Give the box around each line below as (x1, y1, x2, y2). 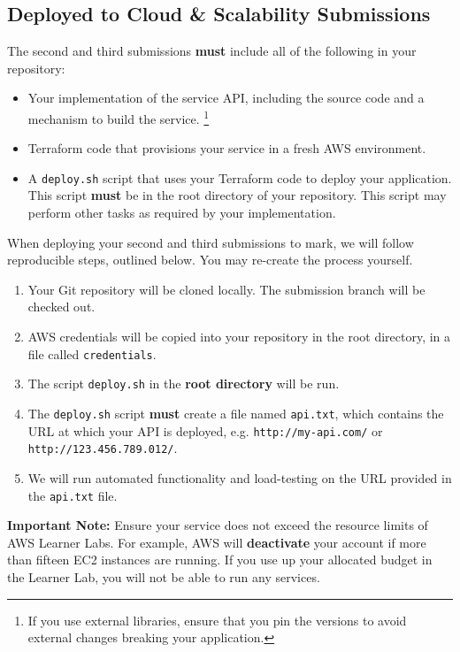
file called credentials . (27, 344, 157, 363)
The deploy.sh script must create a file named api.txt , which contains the (27, 403, 444, 422)
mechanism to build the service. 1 (27, 106, 210, 127)
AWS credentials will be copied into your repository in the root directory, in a (27, 327, 451, 346)
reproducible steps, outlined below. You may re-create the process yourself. (7, 250, 413, 269)
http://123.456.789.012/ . (27, 439, 178, 457)
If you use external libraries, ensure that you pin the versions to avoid (27, 610, 407, 629)
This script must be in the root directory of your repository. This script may (27, 186, 447, 204)
